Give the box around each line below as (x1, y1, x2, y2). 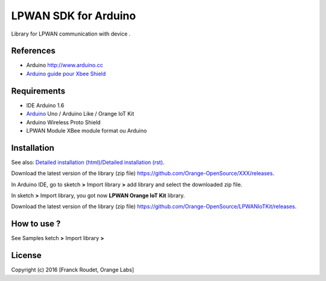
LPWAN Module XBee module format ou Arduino (26, 127, 147, 134)
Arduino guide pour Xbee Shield (26, 70, 106, 77)
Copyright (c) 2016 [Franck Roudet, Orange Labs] (11, 266, 134, 274)
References (11, 46, 56, 56)
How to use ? (11, 219, 61, 229)
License (11, 250, 42, 260)
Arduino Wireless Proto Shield (26, 118, 101, 126)
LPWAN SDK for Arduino (11, 9, 136, 22)
